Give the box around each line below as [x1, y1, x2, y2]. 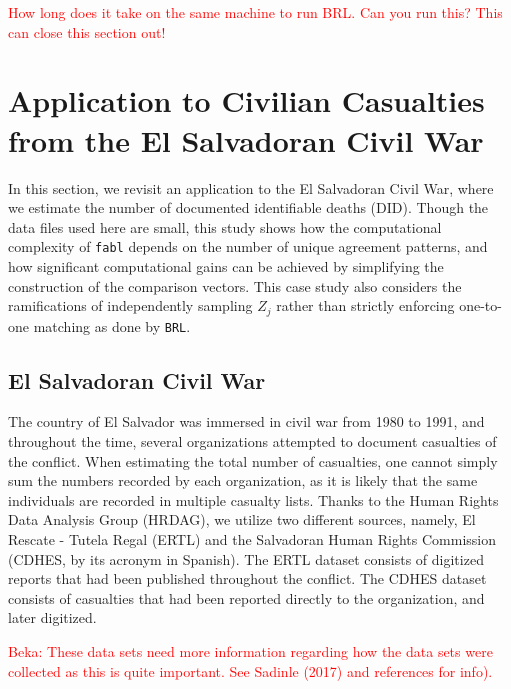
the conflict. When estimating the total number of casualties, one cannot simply [8, 450, 498, 471]
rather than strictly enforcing [276, 295, 455, 316]
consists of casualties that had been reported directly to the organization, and [8, 587, 485, 608]
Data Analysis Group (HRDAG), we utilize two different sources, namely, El [8, 509, 476, 530]
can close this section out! [8, 21, 166, 42]
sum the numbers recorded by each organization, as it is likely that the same [8, 470, 478, 491]
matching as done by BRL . [33, 315, 191, 336]
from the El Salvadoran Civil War [8, 119, 484, 160]
